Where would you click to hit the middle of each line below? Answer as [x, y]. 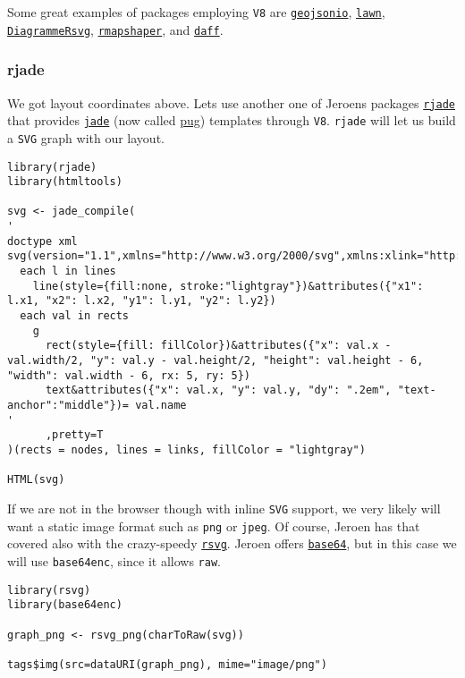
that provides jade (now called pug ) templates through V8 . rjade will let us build [232, 120]
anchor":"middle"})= [68, 405]
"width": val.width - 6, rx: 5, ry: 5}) [129, 375]
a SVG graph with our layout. [86, 137]
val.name [161, 405]
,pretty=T [74, 435]
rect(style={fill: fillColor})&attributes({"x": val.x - [218, 346]
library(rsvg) [49, 590]
